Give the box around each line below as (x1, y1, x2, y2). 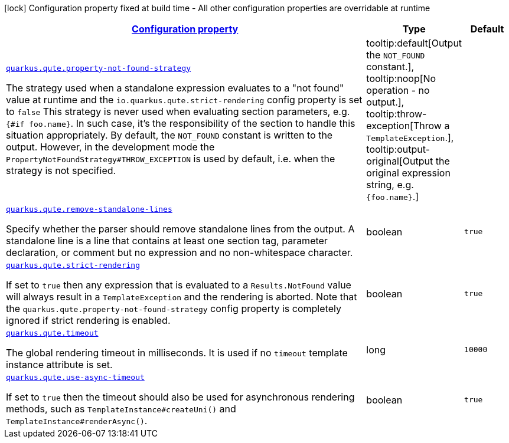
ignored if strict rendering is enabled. (6, 314, 171, 326)
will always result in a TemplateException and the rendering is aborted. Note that (6, 291, 357, 303)
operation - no (366, 84, 430, 96)
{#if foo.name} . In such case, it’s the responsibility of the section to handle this (6, 117, 355, 129)
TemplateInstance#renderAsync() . (6, 415, 148, 426)
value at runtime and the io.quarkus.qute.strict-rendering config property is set (6, 93, 363, 106)
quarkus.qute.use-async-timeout (6, 373, 145, 382)
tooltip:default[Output (366, 37, 462, 49)
